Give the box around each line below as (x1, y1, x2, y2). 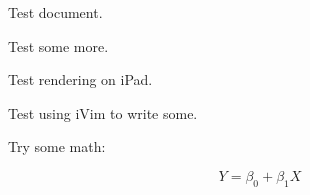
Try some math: (8, 136, 106, 157)
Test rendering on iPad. (8, 69, 153, 90)
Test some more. (8, 35, 109, 56)
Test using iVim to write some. (8, 102, 198, 123)
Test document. (8, 2, 103, 22)
